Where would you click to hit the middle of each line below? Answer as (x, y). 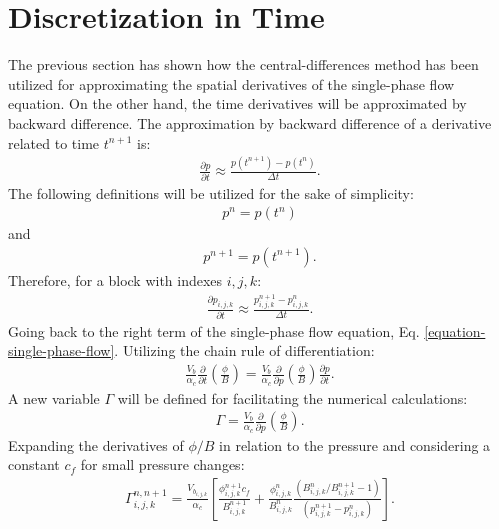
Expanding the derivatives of (96, 444)
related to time (54, 142)
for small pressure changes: (162, 464)
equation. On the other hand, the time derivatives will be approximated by (237, 103)
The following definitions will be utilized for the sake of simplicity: (211, 192)
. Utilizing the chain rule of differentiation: (244, 350)
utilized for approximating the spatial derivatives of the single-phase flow (231, 83)
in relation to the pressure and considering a (355, 444)
